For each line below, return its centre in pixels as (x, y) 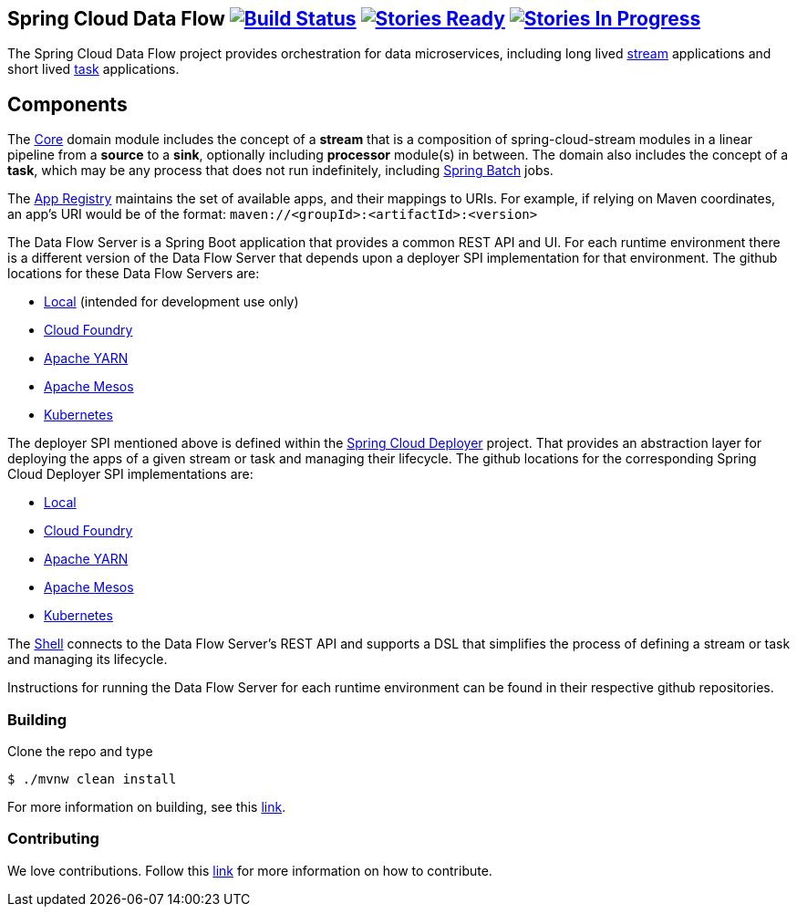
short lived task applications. (93, 69)
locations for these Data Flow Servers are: (134, 274)
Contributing (53, 839)
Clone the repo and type (80, 752)
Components (67, 104)
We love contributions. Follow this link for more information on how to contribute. (250, 870)
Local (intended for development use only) (171, 302)
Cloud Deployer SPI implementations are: (130, 474)
